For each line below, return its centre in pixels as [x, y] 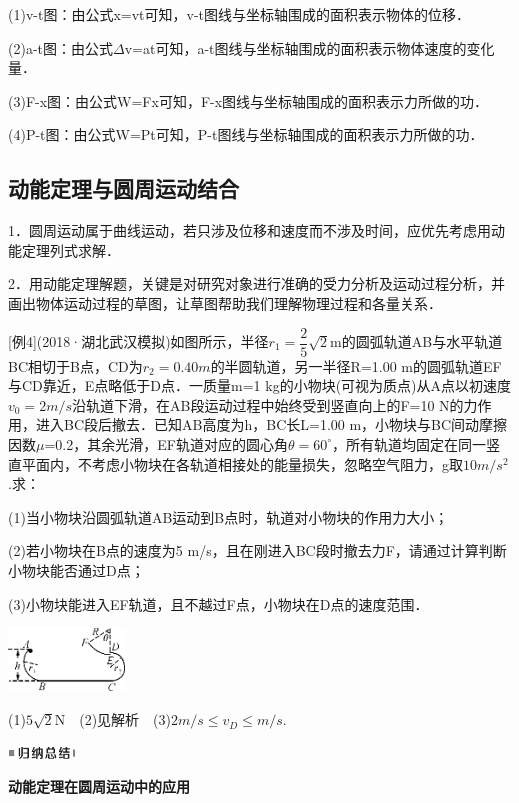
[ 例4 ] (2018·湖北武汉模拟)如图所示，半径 [138, 341]
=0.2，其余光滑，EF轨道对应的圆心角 [166, 443]
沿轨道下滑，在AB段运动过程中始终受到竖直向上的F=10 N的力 [275, 404]
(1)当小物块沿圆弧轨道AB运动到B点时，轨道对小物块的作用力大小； [228, 516]
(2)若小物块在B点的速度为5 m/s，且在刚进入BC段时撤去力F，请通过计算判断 [257, 550]
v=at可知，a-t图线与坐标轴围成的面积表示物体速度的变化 [309, 47]
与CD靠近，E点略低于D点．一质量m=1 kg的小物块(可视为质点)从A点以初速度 [260, 385]
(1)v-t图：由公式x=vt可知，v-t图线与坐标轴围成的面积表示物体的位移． [239, 14]
